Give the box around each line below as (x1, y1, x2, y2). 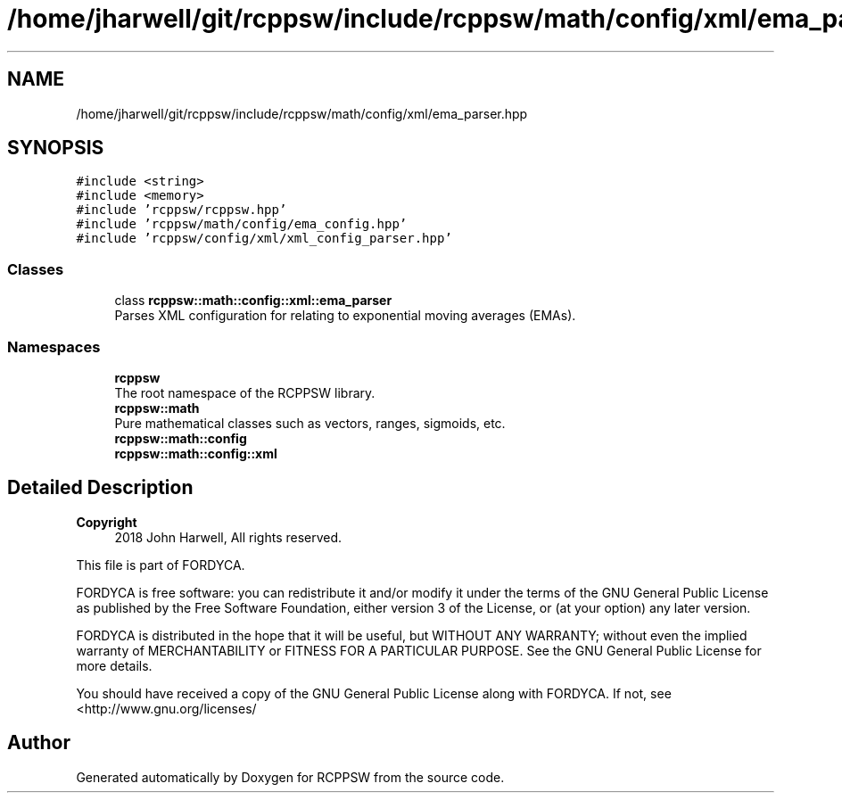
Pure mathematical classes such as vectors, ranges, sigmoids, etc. (114, 415, 506, 431)
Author (7, 731, 70, 755)
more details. (76, 657, 153, 673)
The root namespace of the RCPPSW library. (114, 384, 376, 400)
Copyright (76, 514, 137, 530)
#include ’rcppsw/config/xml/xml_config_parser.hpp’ (76, 231, 452, 246)
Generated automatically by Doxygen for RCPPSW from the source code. (76, 769, 505, 785)
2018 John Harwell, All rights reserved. (114, 529, 343, 545)
